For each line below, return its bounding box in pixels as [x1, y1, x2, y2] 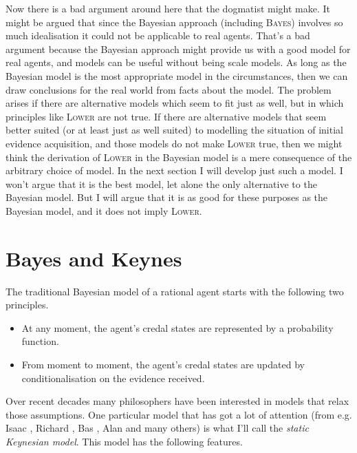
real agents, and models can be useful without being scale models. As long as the [6, 55, 347, 70]
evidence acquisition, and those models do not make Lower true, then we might [6, 136, 343, 150]
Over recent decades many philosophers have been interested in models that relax [6, 394, 349, 408]
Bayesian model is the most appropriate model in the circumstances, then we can [6, 68, 348, 83]
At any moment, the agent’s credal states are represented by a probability [21, 320, 334, 335]
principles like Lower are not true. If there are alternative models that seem [6, 109, 327, 123]
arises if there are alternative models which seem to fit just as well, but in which [6, 96, 344, 110]
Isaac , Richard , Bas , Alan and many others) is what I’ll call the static [6, 421, 309, 435]
